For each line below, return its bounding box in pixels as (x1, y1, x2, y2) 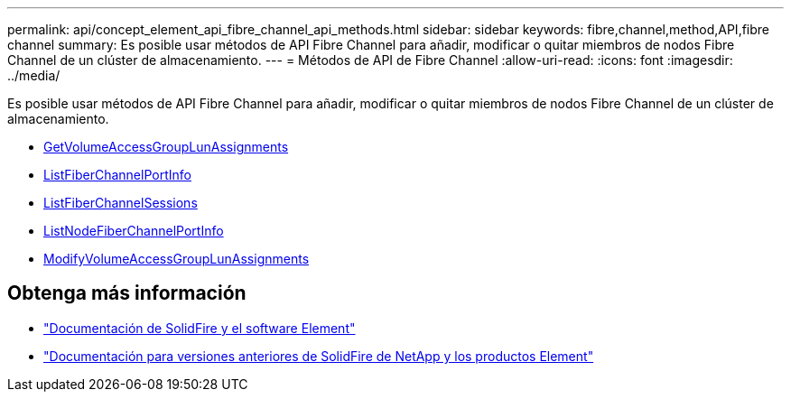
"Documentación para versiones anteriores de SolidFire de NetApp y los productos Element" (43, 348, 594, 364)
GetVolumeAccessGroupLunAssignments (43, 139, 289, 154)
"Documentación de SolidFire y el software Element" (43, 320, 356, 336)
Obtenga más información (7, 282, 247, 305)
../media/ (7, 68, 60, 83)
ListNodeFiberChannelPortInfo (43, 223, 224, 238)
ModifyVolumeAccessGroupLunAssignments (43, 251, 310, 266)
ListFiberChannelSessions (43, 195, 198, 210)
